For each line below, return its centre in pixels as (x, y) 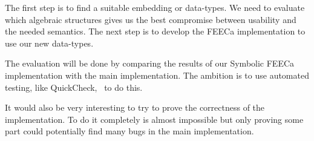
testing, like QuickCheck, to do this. (74, 87)
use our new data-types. (49, 43)
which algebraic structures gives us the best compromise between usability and (151, 19)
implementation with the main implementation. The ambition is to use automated (157, 75)
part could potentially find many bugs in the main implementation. (129, 131)
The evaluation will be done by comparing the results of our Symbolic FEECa (150, 63)
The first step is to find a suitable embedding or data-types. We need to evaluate (155, 7)
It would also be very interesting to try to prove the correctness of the (135, 107)
